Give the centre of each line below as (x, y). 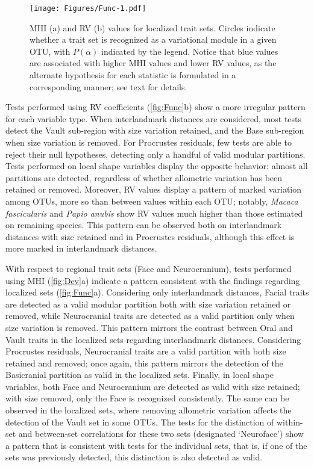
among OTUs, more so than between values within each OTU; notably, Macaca (152, 201)
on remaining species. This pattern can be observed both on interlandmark (144, 225)
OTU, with (50, 51)
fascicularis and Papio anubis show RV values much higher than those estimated (154, 213)
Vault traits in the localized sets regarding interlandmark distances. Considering (153, 339)
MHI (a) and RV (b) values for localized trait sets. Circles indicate (152, 27)
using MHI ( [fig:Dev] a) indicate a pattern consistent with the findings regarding (153, 280)
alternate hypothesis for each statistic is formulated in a (133, 75)
